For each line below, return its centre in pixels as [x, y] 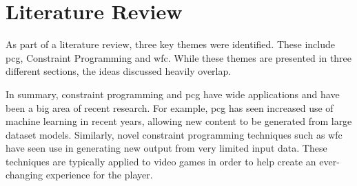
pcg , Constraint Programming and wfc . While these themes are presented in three [179, 57]
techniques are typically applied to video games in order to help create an [161, 161]
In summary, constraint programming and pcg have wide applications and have [173, 94]
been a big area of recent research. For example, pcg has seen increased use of [170, 107]
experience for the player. [99, 175]
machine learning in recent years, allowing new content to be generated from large [179, 121]
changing [24, 175]
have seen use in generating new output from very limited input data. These [166, 148]
